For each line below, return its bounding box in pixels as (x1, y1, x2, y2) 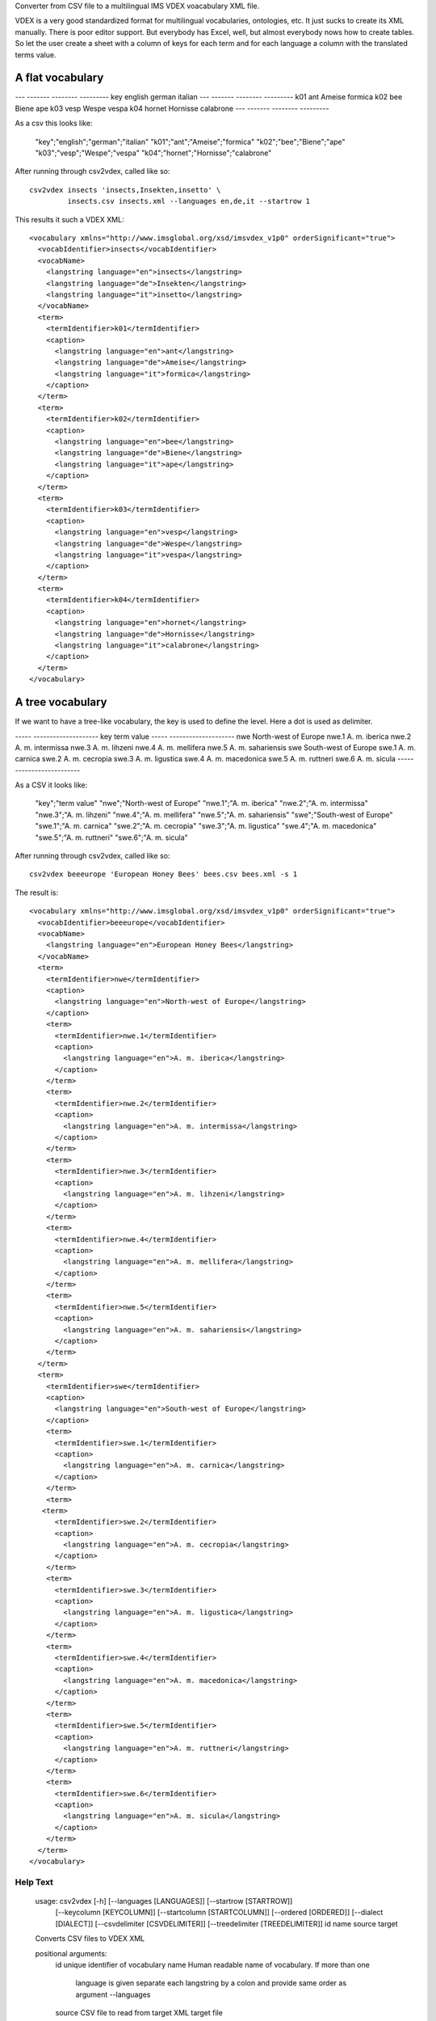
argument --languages (75, 1989, 151, 1999)
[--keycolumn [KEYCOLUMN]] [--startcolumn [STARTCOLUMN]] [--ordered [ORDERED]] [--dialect (55, 1908, 384, 1918)
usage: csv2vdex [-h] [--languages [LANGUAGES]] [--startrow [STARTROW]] (35, 1896, 293, 1905)
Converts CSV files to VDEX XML (35, 1934, 145, 1943)
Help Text (15, 1876, 54, 1888)
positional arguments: (35, 1948, 107, 1958)
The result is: (15, 888, 59, 897)
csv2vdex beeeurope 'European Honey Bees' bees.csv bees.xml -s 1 (29, 870, 298, 879)
